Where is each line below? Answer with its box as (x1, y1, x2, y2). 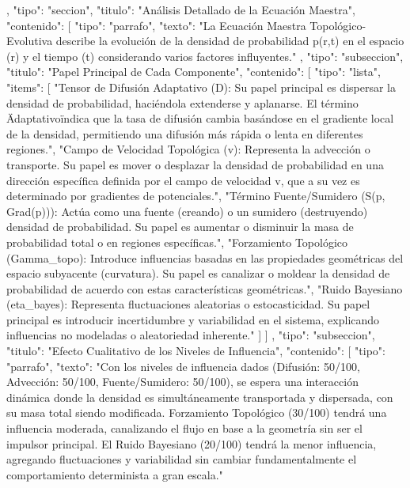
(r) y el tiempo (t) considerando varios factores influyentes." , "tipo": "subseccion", (6, 47, 404, 64)
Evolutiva (6, 32, 53, 49)
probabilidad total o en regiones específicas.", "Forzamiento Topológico (6, 233, 348, 250)
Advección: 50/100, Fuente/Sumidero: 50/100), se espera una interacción (6, 373, 359, 390)
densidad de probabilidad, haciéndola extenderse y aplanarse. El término (6, 94, 359, 111)
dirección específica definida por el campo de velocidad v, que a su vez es (6, 172, 360, 188)
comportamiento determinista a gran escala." (6, 466, 223, 482)
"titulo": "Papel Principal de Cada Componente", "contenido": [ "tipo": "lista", (6, 63, 381, 80)
